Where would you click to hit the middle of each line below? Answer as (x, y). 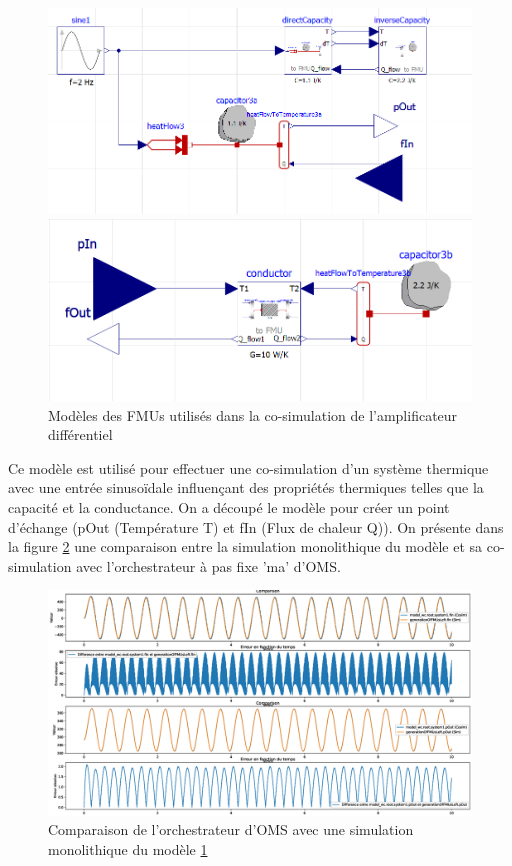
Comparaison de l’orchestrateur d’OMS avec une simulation (231, 829)
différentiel (80, 434)
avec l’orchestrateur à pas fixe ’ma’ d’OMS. (208, 565)
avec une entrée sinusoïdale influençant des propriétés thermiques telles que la (246, 487)
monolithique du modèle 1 (128, 848)
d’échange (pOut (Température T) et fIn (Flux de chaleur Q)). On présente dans (256, 526)
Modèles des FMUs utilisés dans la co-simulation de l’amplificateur (253, 414)
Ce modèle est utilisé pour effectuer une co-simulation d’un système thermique (248, 467)
